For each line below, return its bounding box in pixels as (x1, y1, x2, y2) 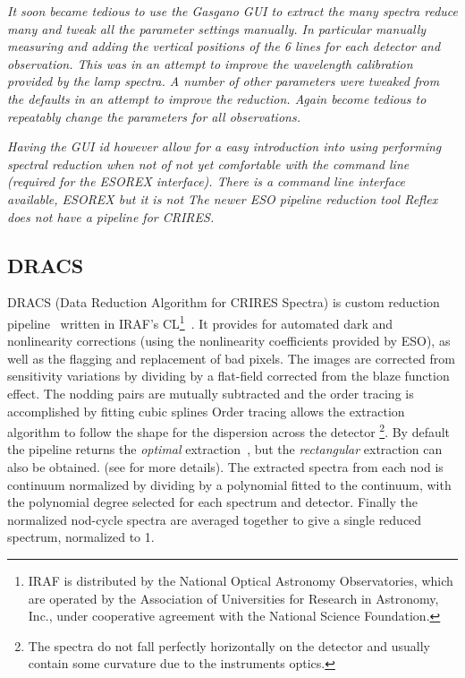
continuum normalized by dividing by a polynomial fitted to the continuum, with (7, 475, 452, 493)
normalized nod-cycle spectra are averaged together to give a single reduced (7, 510, 422, 528)
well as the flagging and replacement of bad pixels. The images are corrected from (7, 348, 455, 367)
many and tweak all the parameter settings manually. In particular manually (7, 19, 427, 38)
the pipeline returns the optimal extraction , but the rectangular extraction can (7, 440, 443, 459)
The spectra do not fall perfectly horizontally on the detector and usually (28, 636, 430, 655)
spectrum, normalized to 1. (7, 528, 155, 546)
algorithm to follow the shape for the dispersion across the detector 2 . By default (7, 420, 451, 441)
